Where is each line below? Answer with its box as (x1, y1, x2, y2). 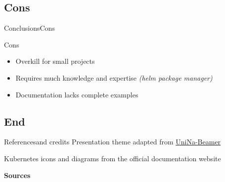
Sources (4, 170, 31, 180)
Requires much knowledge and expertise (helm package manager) (15, 72, 213, 83)
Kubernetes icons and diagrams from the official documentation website (4, 153, 221, 163)
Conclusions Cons (4, 23, 55, 33)
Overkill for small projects (15, 56, 95, 66)
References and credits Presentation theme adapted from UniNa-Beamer (4, 136, 221, 147)
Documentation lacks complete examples (15, 89, 138, 99)
